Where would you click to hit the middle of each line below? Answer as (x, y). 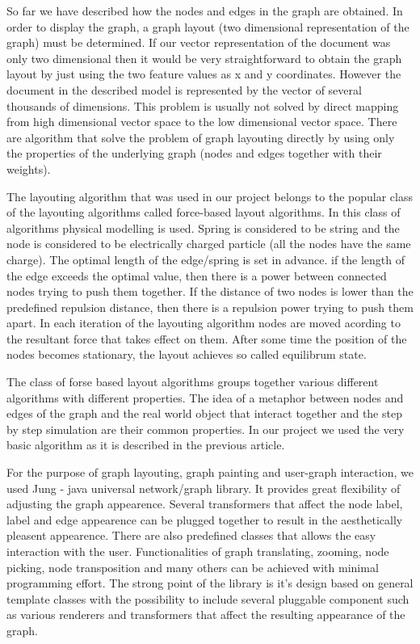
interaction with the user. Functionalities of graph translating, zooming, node (198, 551)
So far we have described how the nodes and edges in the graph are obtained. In (205, 11)
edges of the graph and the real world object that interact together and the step (204, 413)
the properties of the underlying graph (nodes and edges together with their (194, 153)
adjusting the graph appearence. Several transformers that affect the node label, (205, 504)
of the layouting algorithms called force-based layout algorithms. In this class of (204, 212)
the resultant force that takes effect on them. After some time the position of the (207, 338)
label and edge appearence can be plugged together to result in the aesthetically (205, 519)
